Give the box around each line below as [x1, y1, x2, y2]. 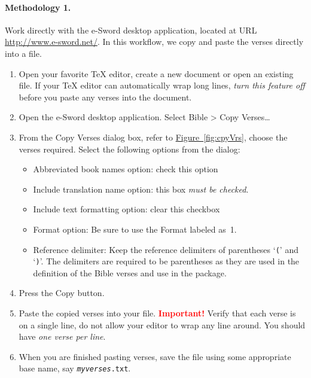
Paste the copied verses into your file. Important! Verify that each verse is [19, 307, 296, 319]
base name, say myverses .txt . [19, 362, 131, 374]
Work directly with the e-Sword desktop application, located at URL [5, 23, 257, 36]
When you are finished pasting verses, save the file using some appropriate [19, 350, 291, 362]
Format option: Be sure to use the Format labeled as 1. [33, 222, 237, 235]
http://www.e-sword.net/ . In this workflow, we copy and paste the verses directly [5, 35, 304, 48]
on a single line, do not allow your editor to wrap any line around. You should [19, 318, 306, 331]
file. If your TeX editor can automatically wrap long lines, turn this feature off [19, 79, 305, 92]
